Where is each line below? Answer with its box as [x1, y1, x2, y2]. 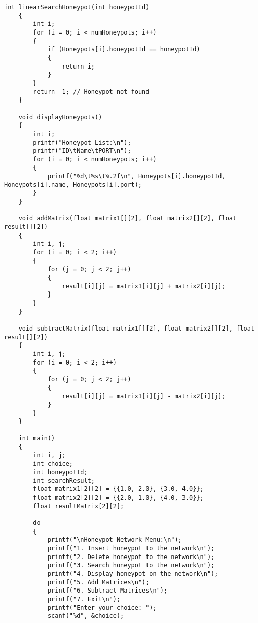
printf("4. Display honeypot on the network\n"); [47, 570, 218, 577]
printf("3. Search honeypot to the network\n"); [47, 562, 215, 569]
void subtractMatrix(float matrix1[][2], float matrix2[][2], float [18, 324, 254, 332]
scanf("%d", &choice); [47, 612, 124, 620]
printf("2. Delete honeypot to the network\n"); [47, 553, 215, 561]
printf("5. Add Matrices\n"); [47, 578, 150, 586]
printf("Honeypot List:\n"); [33, 139, 131, 146]
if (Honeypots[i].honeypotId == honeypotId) [47, 46, 200, 53]
